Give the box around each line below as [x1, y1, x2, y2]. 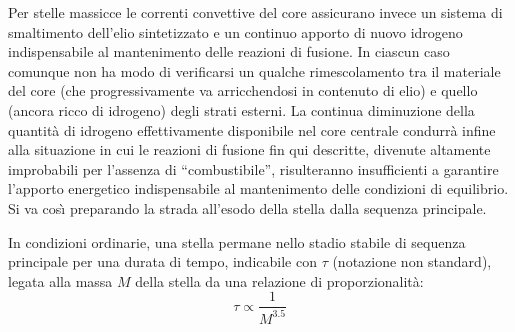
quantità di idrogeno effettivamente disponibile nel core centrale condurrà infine [8, 119, 496, 140]
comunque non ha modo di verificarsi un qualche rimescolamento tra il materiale [8, 60, 501, 81]
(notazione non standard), [332, 251, 492, 272]
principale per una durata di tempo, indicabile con [8, 251, 317, 272]
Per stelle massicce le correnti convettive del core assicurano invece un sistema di [8, 2, 503, 22]
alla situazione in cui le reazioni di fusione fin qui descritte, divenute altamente [8, 139, 491, 160]
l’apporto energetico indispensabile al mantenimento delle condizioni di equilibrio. [8, 178, 509, 199]
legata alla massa [8, 270, 113, 291]
